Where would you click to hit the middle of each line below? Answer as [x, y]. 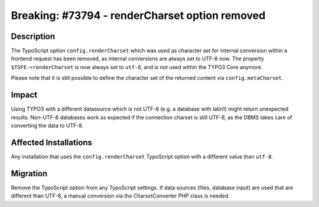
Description [33, 36]
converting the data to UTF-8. [47, 125]
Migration [29, 174]
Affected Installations [52, 142]
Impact [24, 95]
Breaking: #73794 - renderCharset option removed [138, 15]
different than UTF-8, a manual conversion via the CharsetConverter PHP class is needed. [120, 196]
